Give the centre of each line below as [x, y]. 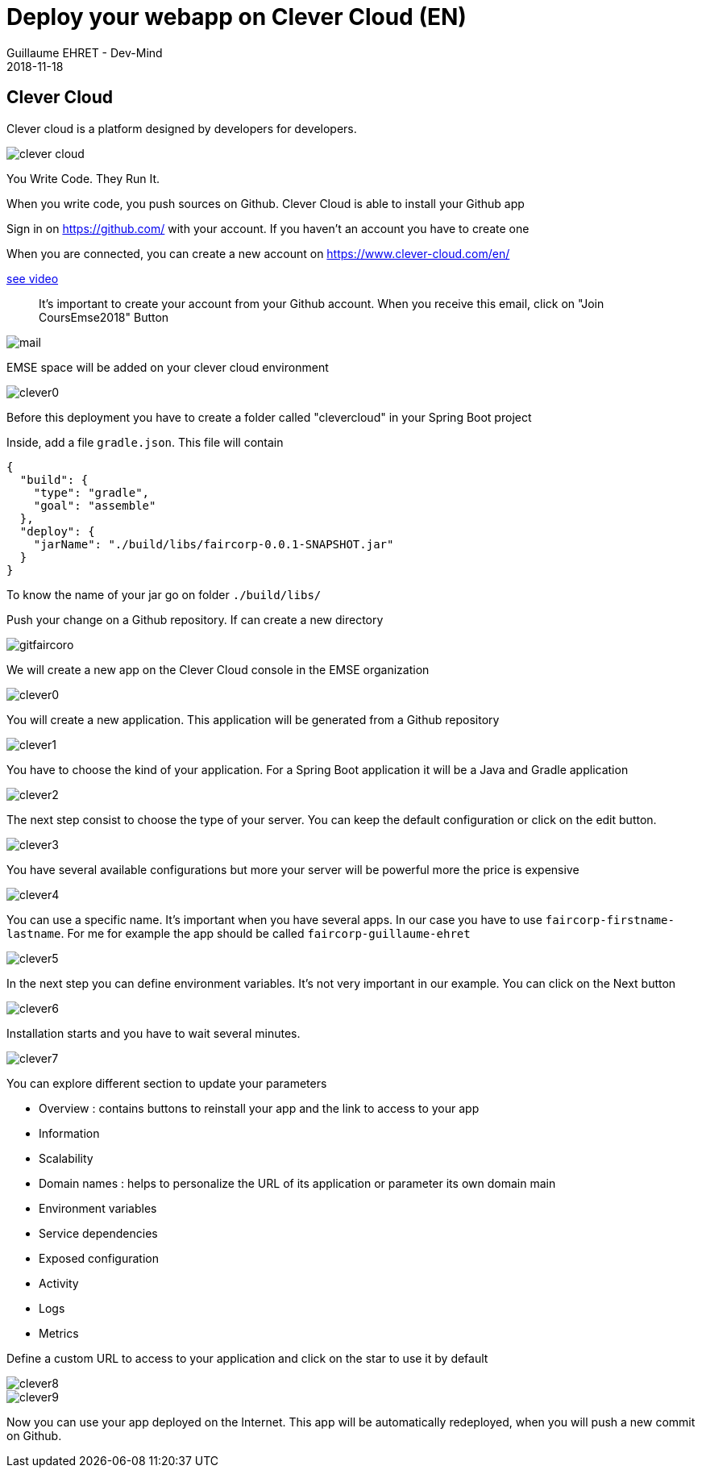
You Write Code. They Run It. [83, 178]
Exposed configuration [99, 1258]
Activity [59, 1283]
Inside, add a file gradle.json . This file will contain [145, 442]
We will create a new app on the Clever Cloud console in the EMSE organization [218, 669]
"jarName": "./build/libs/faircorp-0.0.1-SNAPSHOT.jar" [214, 544]
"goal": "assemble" [95, 505]
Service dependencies [98, 1233]
